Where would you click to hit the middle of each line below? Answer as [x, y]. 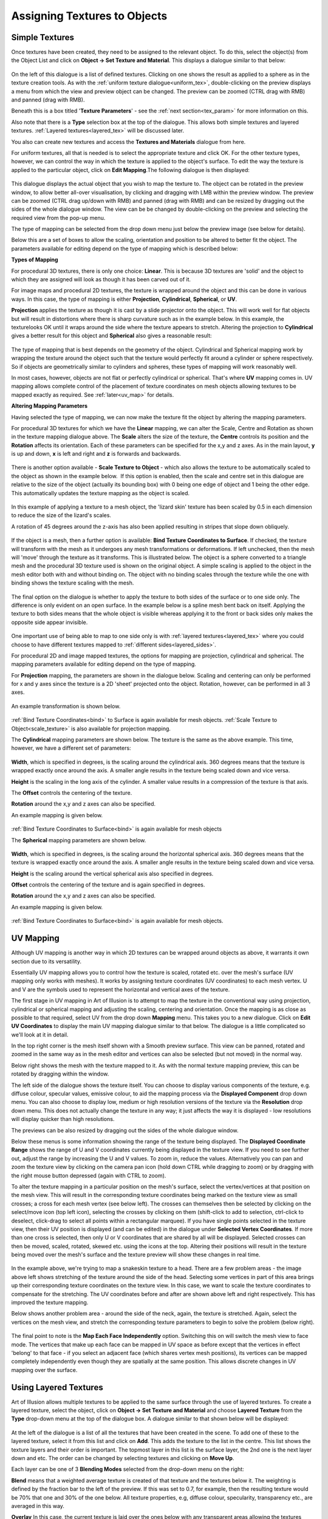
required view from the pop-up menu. [58, 218]
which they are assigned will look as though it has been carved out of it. [101, 279]
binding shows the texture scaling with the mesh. [73, 583]
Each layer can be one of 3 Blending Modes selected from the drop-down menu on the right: [128, 1469]
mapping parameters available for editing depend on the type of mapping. [104, 664]
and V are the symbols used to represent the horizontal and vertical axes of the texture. [121, 989]
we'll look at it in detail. [40, 1034]
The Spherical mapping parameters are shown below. [79, 840]
